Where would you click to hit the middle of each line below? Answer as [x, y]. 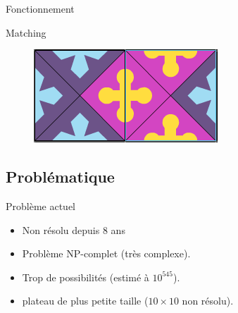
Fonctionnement [40, 8]
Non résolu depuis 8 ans [74, 229]
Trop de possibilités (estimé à [86, 277]
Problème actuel [41, 205]
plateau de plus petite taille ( [85, 301]
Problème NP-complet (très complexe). [106, 253]
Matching [26, 32]
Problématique [60, 177]
